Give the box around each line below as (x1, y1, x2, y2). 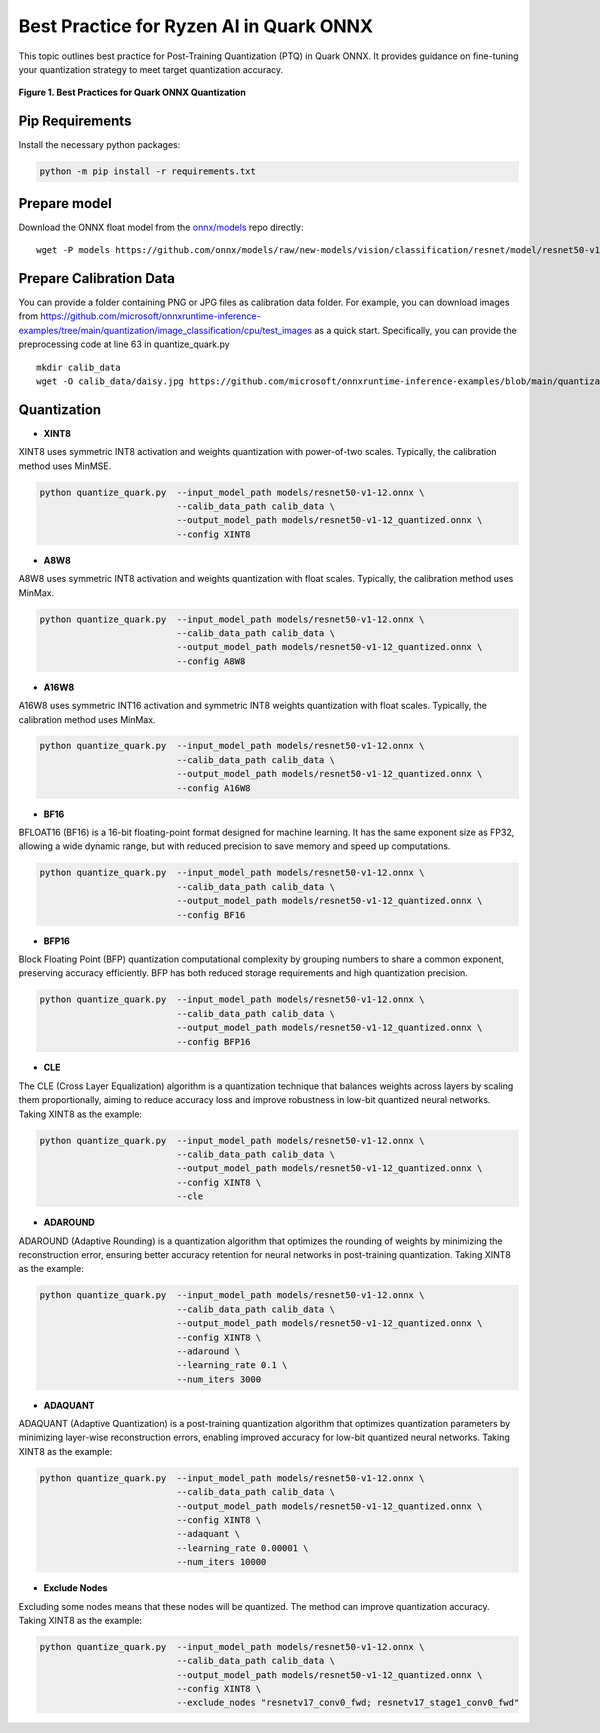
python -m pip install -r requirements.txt (39, 166, 257, 177)
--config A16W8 (176, 782, 251, 794)
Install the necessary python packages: (18, 139, 181, 151)
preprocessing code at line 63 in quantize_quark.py (18, 338, 230, 350)
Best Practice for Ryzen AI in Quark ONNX (18, 15, 374, 37)
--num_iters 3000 (176, 1373, 262, 1385)
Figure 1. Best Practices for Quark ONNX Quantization (18, 86, 247, 99)
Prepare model (18, 195, 112, 212)
